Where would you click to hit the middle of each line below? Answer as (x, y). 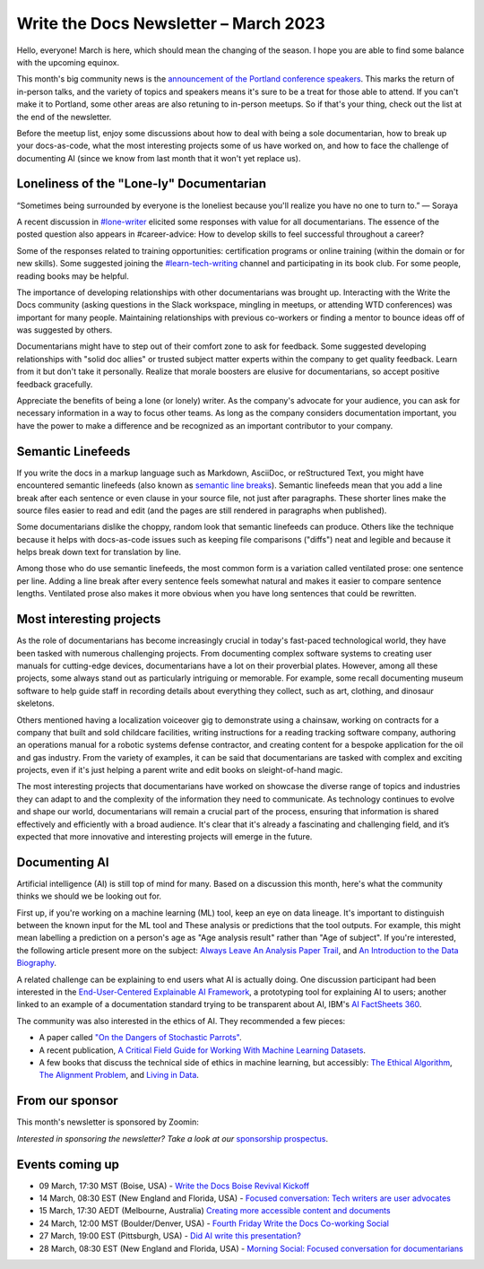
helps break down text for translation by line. (99, 552)
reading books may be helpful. (73, 276)
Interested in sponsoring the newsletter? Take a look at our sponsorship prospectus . (173, 1138)
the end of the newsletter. (64, 117)
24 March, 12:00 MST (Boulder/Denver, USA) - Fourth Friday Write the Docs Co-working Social (214, 1223)
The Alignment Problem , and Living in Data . (119, 1075)
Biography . (37, 963)
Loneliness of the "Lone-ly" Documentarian (141, 184)
